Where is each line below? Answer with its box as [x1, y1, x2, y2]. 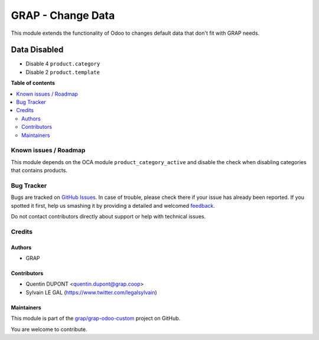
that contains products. [11, 167, 68, 174]
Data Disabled [11, 45, 64, 55]
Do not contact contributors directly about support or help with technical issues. [11, 213, 206, 220]
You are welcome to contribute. [11, 325, 87, 333]
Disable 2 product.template [25, 68, 100, 76]
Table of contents [11, 80, 56, 87]
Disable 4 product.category [25, 60, 100, 67]
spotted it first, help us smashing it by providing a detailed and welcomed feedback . [11, 202, 216, 209]
